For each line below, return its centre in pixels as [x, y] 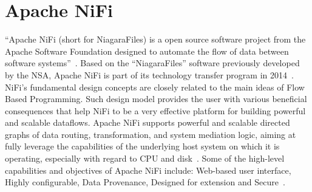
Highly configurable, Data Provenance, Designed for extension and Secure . [145, 182]
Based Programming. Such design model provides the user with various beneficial [156, 99]
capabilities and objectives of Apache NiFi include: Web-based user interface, [148, 170]
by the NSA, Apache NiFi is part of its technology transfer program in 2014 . [149, 74]
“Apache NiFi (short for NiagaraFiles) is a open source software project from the [155, 39]
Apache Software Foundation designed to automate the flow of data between [147, 51]
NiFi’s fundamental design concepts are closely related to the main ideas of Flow [155, 87]
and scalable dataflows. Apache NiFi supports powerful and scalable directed [148, 122]
